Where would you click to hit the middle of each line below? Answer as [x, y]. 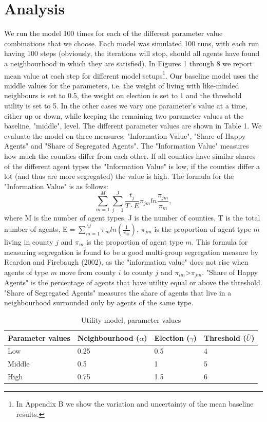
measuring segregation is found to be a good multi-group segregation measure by [131, 252]
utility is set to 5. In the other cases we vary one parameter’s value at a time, [126, 105]
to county [138, 272]
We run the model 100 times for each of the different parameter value [113, 33]
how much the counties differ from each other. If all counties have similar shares [130, 155]
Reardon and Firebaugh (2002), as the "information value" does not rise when [126, 262]
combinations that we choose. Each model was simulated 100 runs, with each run [132, 43]
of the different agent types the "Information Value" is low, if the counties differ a [132, 166]
